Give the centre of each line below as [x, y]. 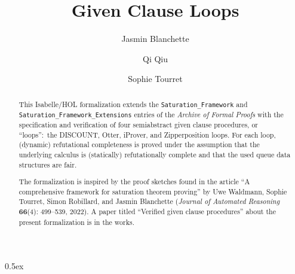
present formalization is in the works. [76, 222]
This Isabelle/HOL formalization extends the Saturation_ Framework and [133, 104]
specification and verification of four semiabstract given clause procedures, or [138, 124]
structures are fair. [48, 164]
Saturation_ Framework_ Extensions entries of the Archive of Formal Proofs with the [151, 114]
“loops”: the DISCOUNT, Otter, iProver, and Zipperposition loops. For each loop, [147, 134]
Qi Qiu [155, 58]
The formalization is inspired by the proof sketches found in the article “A [134, 182]
